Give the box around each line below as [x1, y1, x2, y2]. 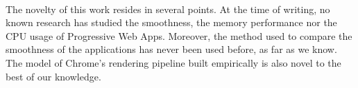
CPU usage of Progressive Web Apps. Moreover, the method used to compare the [6, 28, 352, 43]
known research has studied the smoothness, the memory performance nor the [6, 15, 337, 30]
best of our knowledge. [6, 69, 101, 83]
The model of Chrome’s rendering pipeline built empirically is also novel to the [6, 55, 341, 69]
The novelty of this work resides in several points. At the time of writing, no [6, 1, 330, 16]
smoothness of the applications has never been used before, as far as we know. [6, 42, 337, 56]
